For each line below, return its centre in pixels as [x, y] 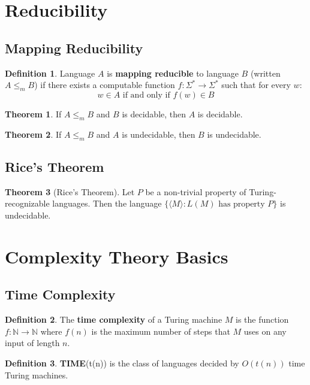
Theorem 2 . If [33, 134]
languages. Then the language [107, 203]
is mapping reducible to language [173, 73]
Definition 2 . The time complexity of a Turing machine [114, 319]
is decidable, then [154, 113]
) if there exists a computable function [105, 85]
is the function [262, 319]
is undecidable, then [159, 134]
